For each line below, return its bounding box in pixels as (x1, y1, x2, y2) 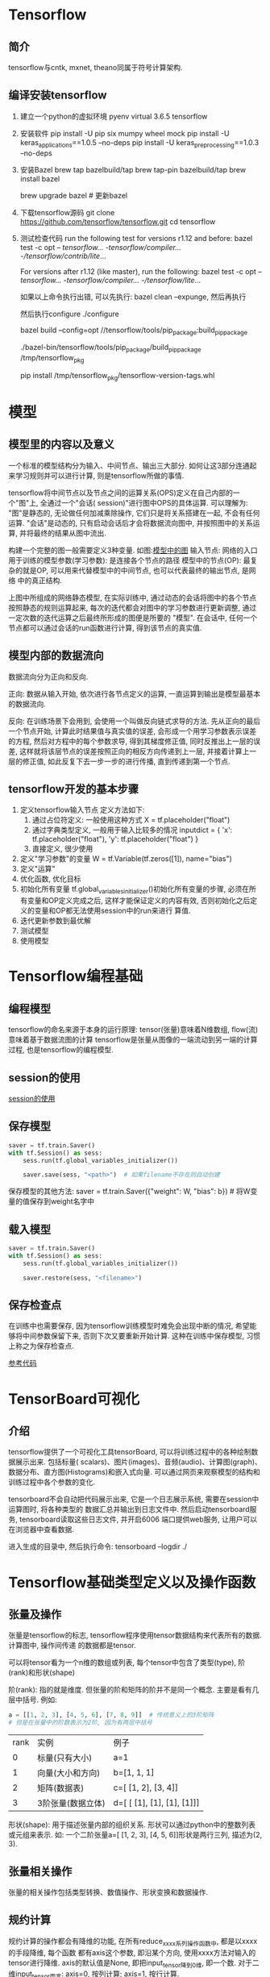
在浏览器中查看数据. (8, 1525, 75, 1534)
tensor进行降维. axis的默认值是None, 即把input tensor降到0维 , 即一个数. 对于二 (8, 1958, 260, 1969)
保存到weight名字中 (29, 1197, 95, 1206)
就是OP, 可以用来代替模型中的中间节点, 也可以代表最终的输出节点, (22, 565, 240, 575)
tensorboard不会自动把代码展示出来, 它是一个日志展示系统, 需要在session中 (8, 1494, 260, 1505)
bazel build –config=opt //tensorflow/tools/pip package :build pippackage (19, 325, 248, 336)
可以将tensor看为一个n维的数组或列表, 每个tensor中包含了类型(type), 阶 (8, 1658, 246, 1667)
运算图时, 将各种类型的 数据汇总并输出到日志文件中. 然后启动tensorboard (8, 1505, 250, 1514)
